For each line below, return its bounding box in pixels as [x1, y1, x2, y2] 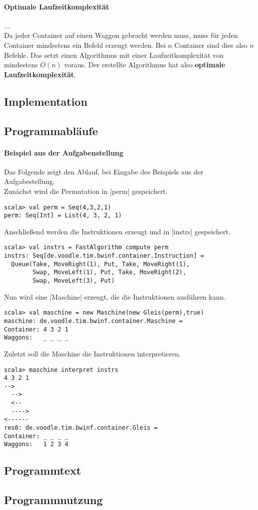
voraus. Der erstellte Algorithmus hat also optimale [64, 59, 226, 70]
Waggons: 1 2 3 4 [4, 441, 68, 448]
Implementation [4, 93, 88, 109]
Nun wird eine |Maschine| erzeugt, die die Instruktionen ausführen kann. [4, 291, 226, 302]
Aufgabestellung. [4, 176, 55, 186]
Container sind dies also [174, 39, 248, 50]
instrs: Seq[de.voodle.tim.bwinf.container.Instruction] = [4, 252, 204, 260]
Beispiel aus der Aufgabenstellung [4, 147, 124, 158]
